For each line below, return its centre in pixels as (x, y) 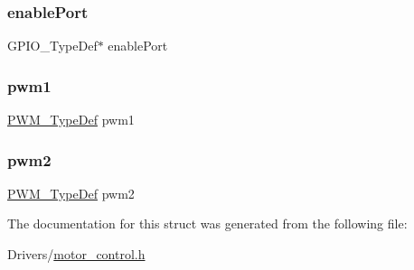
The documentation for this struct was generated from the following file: (207, 223)
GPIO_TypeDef (52, 46)
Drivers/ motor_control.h (76, 254)
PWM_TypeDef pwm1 (71, 120)
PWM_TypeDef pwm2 (71, 193)
